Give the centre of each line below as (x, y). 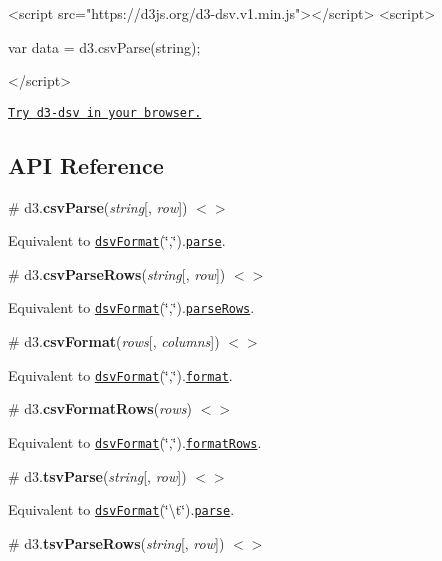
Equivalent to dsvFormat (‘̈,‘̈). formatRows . (135, 441)
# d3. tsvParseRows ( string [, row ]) (116, 542)
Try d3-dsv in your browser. (105, 112)
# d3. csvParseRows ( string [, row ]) (117, 273)
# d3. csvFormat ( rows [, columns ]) (114, 341)
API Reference (86, 164)
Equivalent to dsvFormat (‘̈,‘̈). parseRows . (131, 307)
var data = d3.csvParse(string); (104, 46)
